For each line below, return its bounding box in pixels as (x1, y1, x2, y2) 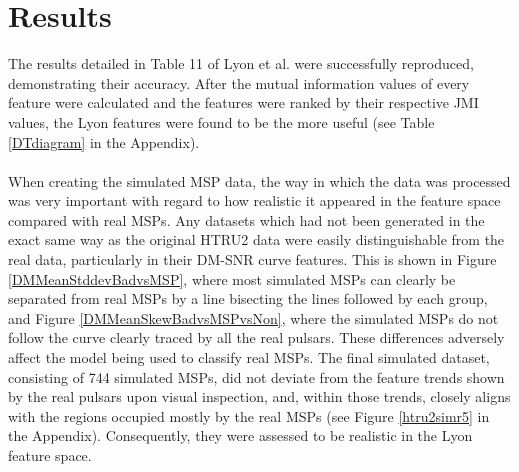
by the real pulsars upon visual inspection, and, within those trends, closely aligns (8, 386, 511, 407)
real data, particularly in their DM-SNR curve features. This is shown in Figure (8, 249, 497, 270)
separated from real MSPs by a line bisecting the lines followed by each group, (8, 288, 488, 309)
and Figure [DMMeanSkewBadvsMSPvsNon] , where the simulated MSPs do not (8, 307, 499, 328)
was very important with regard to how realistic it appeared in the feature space (8, 190, 501, 211)
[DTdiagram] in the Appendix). (8, 131, 200, 152)
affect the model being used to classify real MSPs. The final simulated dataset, (8, 347, 490, 368)
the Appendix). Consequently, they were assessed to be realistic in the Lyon (8, 425, 473, 446)
